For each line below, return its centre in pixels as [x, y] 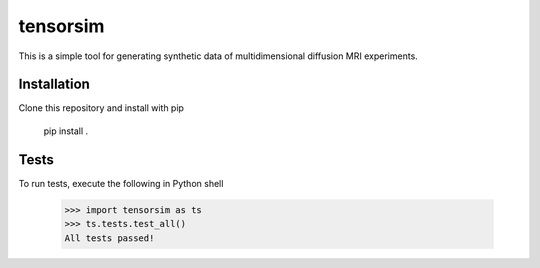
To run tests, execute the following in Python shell [121, 183]
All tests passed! [109, 238]
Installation [54, 84]
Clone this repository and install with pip [101, 108]
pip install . [66, 131]
